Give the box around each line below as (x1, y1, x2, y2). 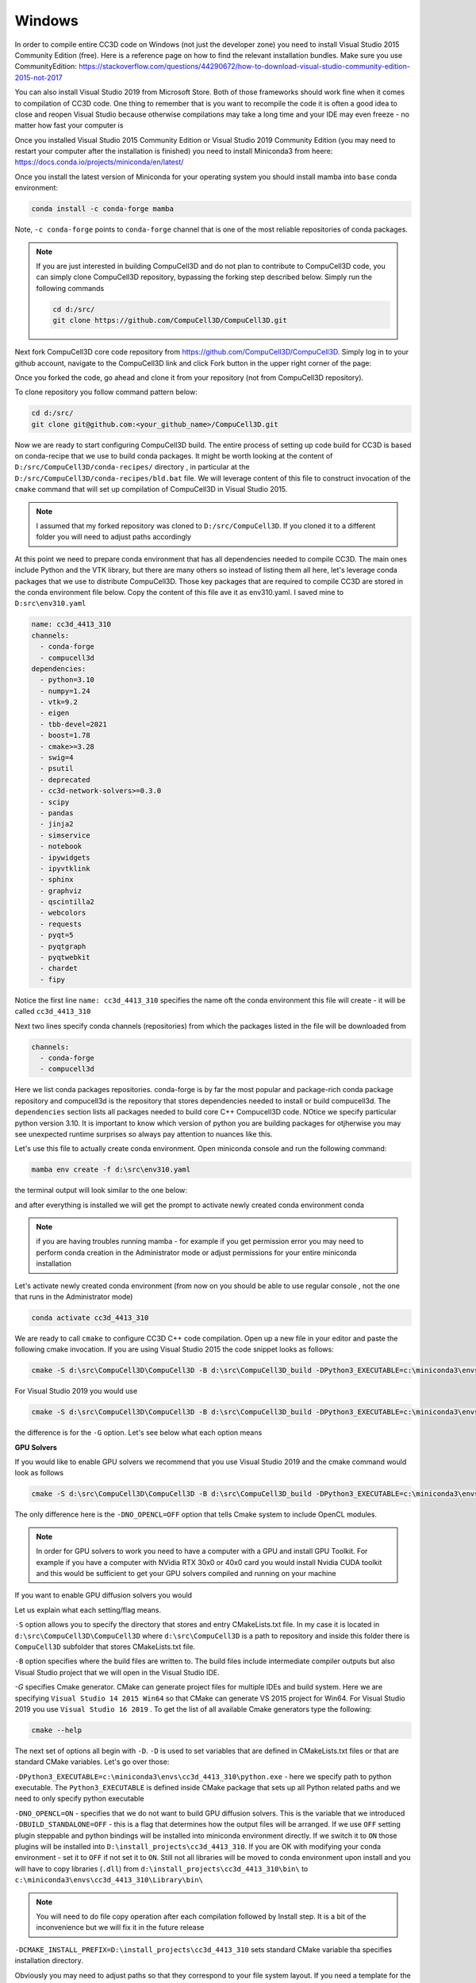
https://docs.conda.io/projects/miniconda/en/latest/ (14, 157, 184, 167)
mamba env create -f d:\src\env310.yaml (31, 1165, 190, 1174)
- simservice (40, 830, 90, 840)
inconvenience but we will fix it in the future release (36, 1923, 205, 1932)
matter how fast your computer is (14, 121, 124, 130)
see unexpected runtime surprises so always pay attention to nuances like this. (14, 1129, 273, 1138)
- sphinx (40, 875, 74, 884)
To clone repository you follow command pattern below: (14, 387, 198, 397)
